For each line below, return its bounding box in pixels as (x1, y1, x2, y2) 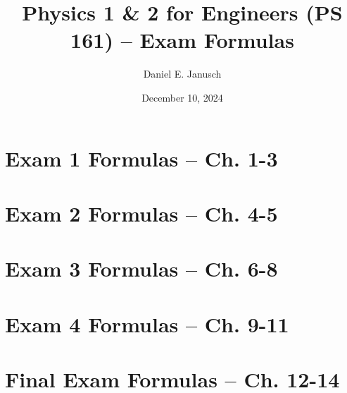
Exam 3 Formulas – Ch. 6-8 (5, 254, 278, 283)
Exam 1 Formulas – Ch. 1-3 (5, 143, 278, 172)
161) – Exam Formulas (70, 25, 294, 54)
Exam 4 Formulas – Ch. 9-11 (5, 309, 289, 338)
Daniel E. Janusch (143, 66, 222, 81)
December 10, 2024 (141, 90, 223, 104)
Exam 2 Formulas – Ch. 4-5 (5, 198, 278, 227)
